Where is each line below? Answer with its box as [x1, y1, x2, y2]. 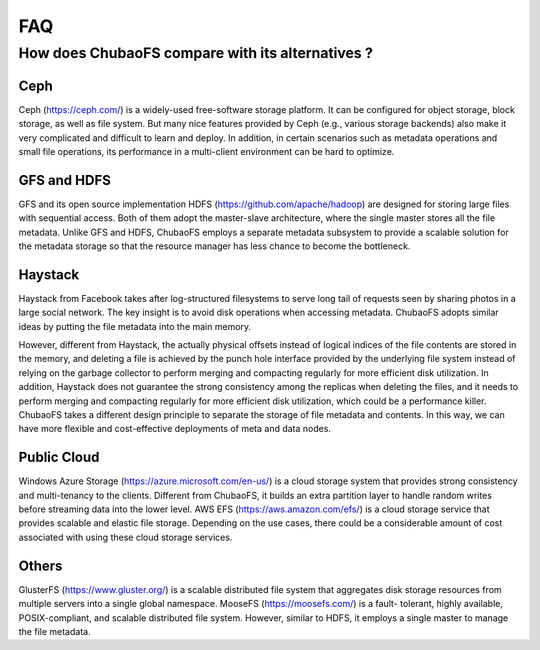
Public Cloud [18, 449, 100, 466]
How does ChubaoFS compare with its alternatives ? [18, 44, 374, 62]
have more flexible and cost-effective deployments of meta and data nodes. [18, 423, 332, 435]
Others [18, 557, 63, 574]
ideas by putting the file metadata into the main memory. [18, 320, 252, 332]
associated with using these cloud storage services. [18, 531, 233, 543]
